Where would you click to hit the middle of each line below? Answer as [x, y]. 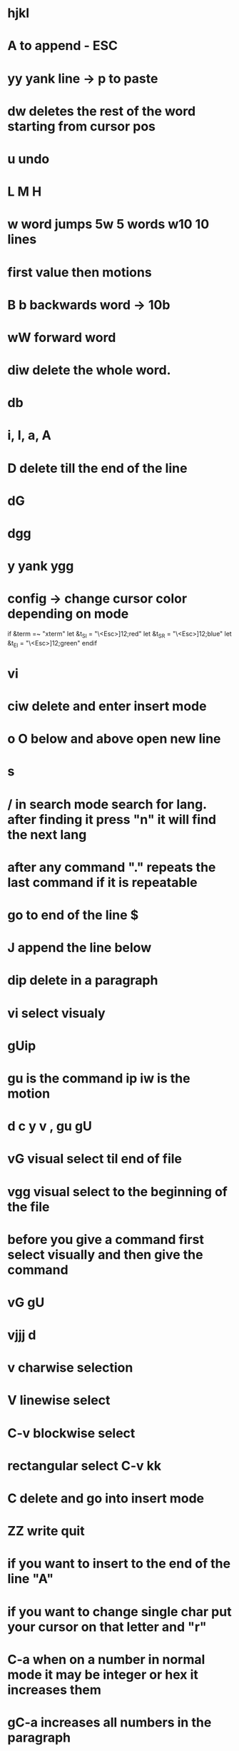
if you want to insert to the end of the [119, 1564]
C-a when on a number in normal [106, 1659]
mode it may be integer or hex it [103, 1674]
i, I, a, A [29, 435]
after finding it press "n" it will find [112, 819]
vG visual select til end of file [95, 1159]
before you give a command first [106, 1239]
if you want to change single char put [119, 1611]
